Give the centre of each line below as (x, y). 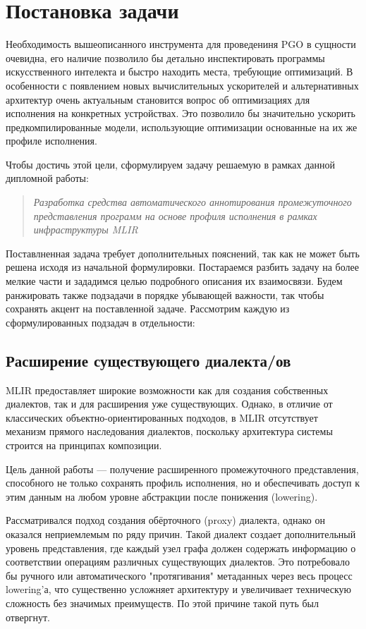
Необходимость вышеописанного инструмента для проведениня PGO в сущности (181, 44)
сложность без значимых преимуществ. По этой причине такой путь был (162, 603)
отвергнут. (28, 617)
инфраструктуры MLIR (86, 230)
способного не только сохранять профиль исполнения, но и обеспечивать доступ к (183, 483)
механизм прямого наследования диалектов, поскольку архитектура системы (169, 431)
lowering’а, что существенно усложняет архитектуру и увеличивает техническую (179, 589)
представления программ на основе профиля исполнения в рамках (175, 215)
